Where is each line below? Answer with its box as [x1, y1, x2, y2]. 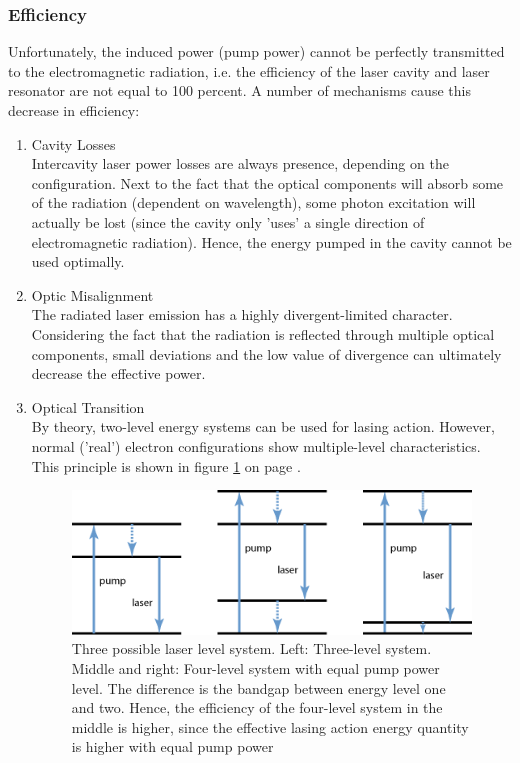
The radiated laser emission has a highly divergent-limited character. [31, 304, 453, 325]
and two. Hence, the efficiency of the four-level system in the [71, 697, 443, 718]
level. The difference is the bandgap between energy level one [71, 677, 446, 698]
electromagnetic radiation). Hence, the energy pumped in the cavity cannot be [31, 231, 512, 252]
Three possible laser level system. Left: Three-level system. [71, 638, 432, 659]
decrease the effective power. [31, 363, 206, 384]
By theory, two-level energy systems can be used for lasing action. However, [31, 416, 495, 437]
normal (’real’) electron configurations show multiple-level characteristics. [31, 435, 481, 456]
